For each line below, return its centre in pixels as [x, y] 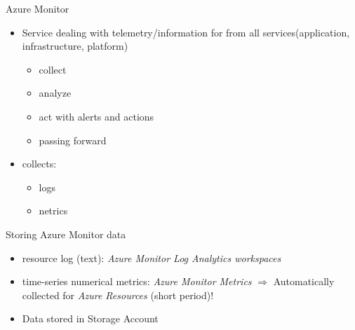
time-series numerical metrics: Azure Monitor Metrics [137, 281]
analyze [55, 93]
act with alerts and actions [96, 116]
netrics [53, 211]
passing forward [73, 140]
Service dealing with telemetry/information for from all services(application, [186, 32]
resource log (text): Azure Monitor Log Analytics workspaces [152, 257]
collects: [39, 164]
